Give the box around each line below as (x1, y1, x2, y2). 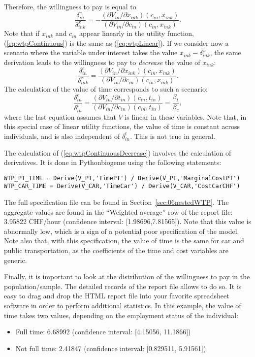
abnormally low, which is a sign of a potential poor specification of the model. (4, 226, 239, 236)
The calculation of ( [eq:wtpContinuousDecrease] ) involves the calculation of (4, 147, 231, 158)
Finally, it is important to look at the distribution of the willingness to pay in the (4, 271, 250, 282)
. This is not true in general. (130, 130, 216, 141)
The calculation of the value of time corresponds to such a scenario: (4, 84, 208, 94)
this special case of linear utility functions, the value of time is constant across (4, 121, 240, 131)
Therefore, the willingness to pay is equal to (4, 1, 136, 11)
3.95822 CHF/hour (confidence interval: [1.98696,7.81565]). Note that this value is (4, 216, 252, 227)
